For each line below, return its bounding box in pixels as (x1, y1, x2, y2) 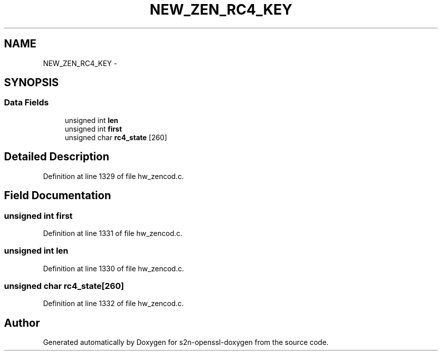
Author (4, 316, 40, 329)
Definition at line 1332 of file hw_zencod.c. (43, 299, 184, 308)
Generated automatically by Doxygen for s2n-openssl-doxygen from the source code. (43, 338, 328, 347)
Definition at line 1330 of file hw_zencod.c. (43, 264, 184, 273)
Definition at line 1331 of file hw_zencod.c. (43, 228, 183, 238)
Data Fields (4, 97, 49, 108)
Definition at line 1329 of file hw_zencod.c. (43, 171, 184, 181)
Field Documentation (4, 189, 111, 202)
